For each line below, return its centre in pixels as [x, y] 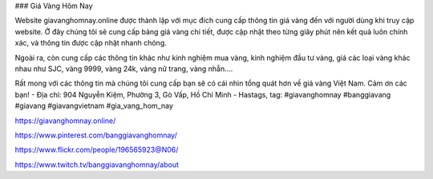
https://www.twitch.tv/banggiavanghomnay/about [97, 165]
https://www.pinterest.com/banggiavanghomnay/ [96, 135]
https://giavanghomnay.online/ [65, 121]
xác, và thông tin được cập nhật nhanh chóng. [91, 43]
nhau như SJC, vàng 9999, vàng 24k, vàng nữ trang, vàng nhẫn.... [124, 69]
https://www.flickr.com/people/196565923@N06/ [97, 150]
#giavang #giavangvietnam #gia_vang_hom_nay [94, 106]
